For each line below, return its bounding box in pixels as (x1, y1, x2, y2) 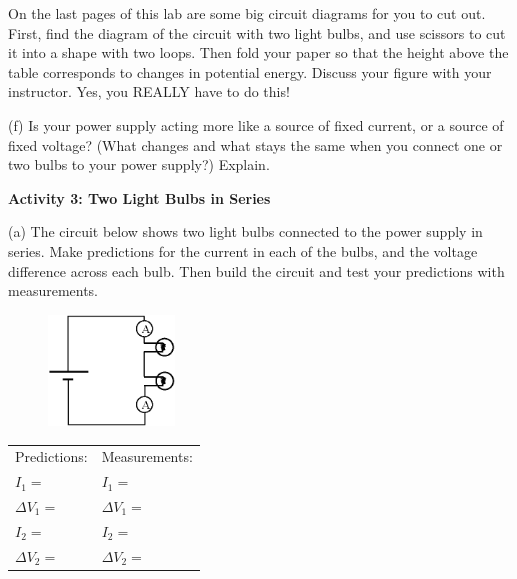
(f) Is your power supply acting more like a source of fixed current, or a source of (8, 114, 504, 135)
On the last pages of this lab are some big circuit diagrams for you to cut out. (8, 3, 486, 23)
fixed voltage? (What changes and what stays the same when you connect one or (8, 134, 503, 155)
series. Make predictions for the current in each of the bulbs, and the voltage (8, 240, 478, 261)
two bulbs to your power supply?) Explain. (8, 154, 270, 175)
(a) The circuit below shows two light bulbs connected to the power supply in (8, 221, 483, 242)
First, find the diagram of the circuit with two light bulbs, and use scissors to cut (8, 22, 506, 43)
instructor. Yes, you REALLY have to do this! (8, 81, 290, 102)
